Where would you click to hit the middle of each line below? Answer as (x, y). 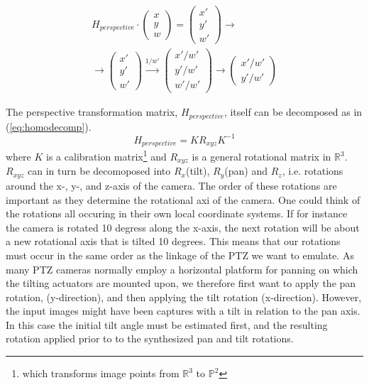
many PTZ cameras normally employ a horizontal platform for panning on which (182, 269)
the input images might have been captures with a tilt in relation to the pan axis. (183, 311)
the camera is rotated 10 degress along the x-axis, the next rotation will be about (183, 227)
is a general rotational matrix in (261, 157)
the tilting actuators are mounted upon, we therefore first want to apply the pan (181, 283)
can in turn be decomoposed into (99, 171)
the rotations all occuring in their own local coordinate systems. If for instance (177, 213)
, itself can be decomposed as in (293, 112)
